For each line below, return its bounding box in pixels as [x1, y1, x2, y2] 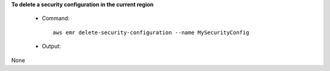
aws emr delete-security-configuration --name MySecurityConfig [53, 29, 250, 36]
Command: [42, 15, 70, 22]
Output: [42, 43, 61, 50]
